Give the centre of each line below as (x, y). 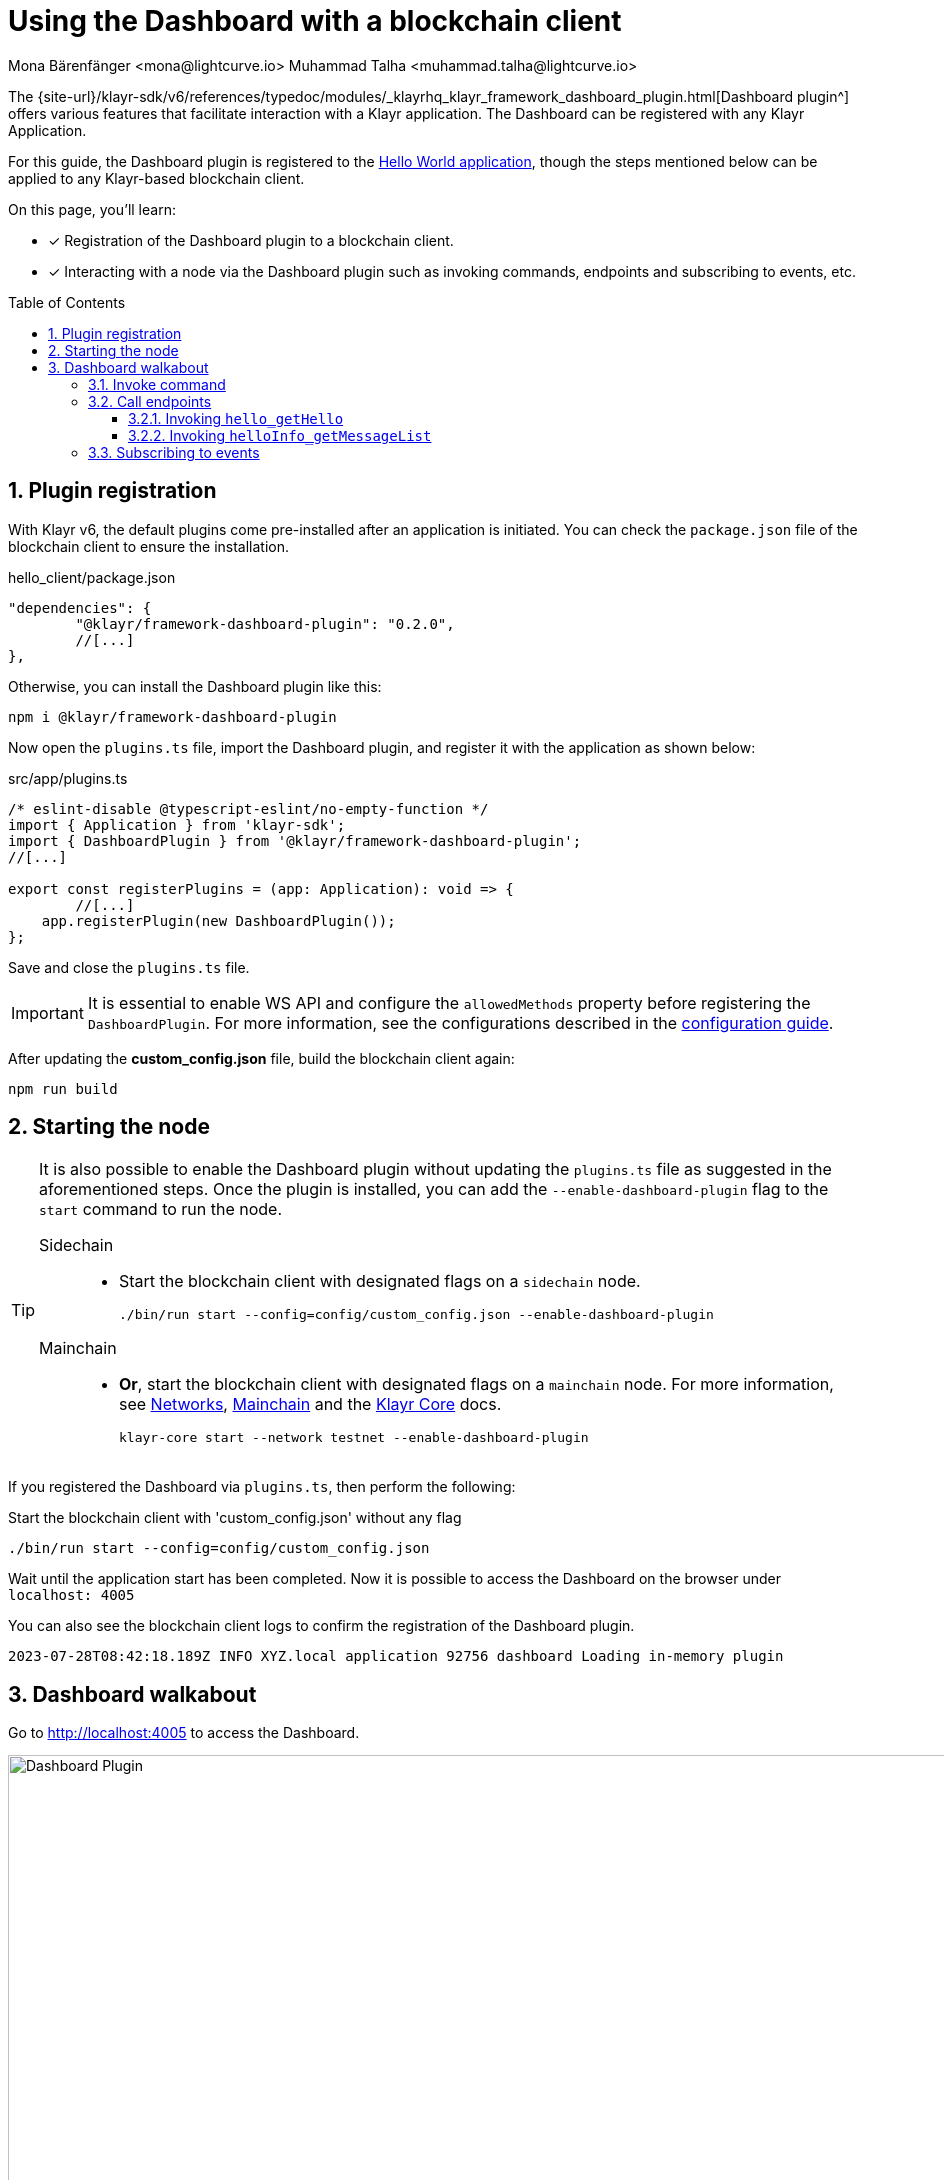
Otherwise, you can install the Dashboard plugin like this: (195, 686)
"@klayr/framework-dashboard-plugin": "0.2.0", (265, 623)
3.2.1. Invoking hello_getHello (236, 418)
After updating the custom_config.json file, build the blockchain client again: (261, 1058)
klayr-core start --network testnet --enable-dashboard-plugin (354, 1438)
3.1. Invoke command (157, 384)
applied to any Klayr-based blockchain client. (156, 178)
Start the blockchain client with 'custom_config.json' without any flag (235, 1518)
